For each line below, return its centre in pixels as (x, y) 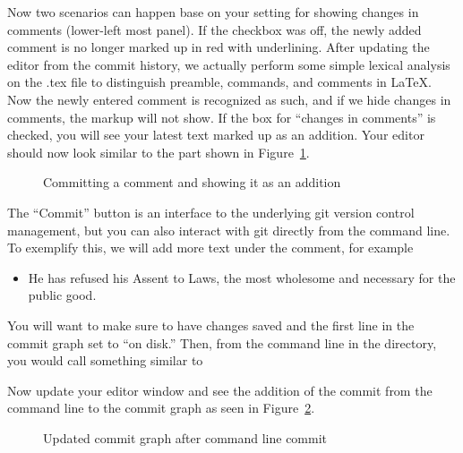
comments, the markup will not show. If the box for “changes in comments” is (222, 117)
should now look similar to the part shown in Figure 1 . (159, 152)
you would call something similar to (105, 360)
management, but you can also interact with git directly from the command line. (229, 230)
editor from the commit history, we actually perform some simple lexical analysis (229, 64)
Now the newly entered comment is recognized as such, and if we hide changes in (229, 99)
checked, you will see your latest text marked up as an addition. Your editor (216, 135)
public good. (62, 295)
